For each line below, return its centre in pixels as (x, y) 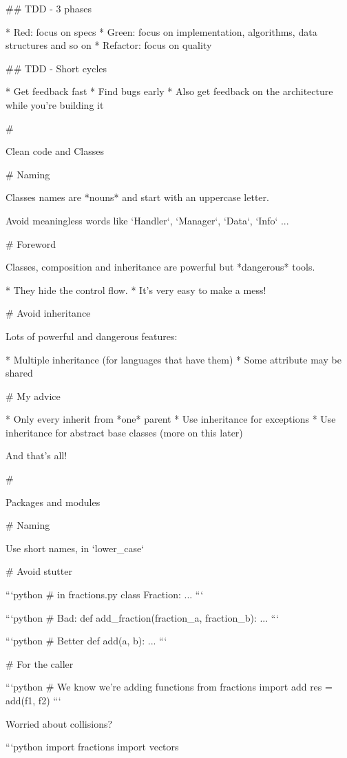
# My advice (33, 396)
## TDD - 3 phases (49, 8)
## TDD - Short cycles (56, 68)
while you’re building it (55, 104)
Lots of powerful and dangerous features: (92, 336)
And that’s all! (36, 455)
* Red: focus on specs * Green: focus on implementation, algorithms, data (161, 31)
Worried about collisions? (59, 723)
